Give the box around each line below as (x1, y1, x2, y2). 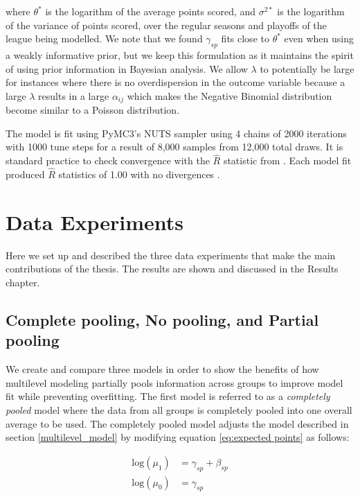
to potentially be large (260, 61, 354, 76)
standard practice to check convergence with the (6, 153, 210, 168)
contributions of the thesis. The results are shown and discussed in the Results (6, 261, 339, 276)
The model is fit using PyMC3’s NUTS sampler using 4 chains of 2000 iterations (6, 125, 347, 140)
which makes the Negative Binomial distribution (127, 88, 332, 103)
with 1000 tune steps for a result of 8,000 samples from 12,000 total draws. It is (6, 139, 343, 154)
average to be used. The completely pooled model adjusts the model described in (6, 416, 349, 430)
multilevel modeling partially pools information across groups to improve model (6, 375, 343, 390)
